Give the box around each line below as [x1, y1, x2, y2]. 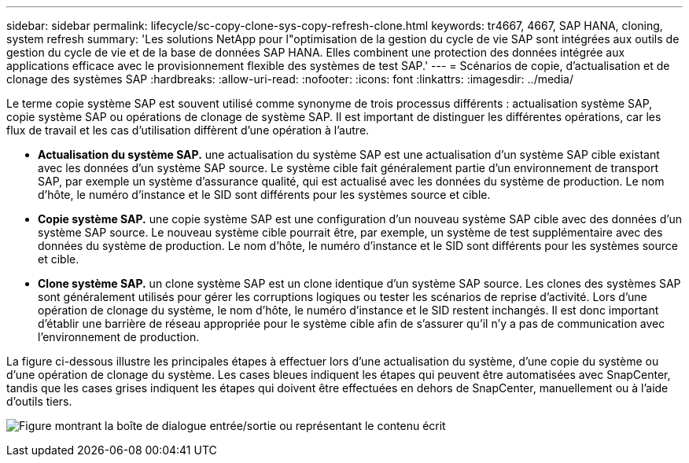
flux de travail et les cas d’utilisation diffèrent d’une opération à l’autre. [6, 123, 370, 137]
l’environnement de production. [38, 330, 200, 344]
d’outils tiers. [6, 395, 72, 408]
